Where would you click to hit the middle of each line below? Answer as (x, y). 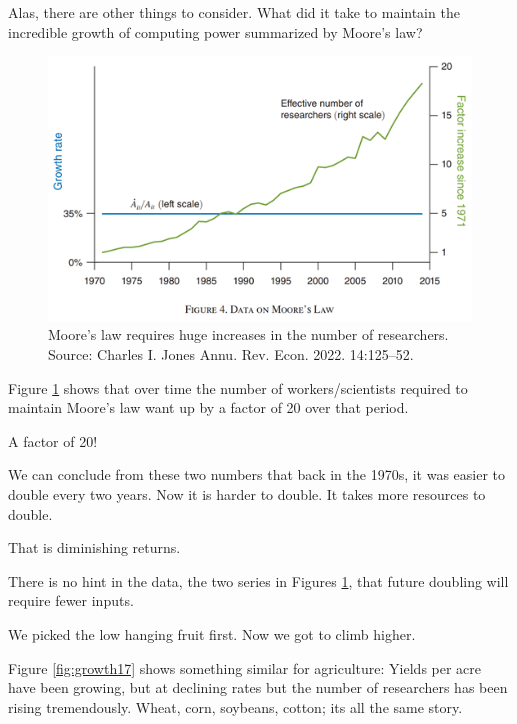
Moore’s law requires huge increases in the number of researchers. (248, 334)
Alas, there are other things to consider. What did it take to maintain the (234, 12)
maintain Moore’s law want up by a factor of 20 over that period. (208, 407)
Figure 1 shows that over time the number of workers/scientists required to (238, 387)
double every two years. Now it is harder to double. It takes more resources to (247, 494)
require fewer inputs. (71, 600)
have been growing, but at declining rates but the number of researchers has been (258, 687)
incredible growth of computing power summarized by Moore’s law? (215, 31)
